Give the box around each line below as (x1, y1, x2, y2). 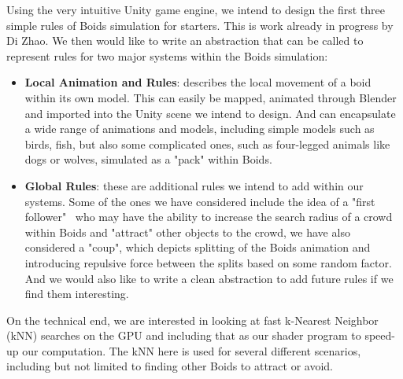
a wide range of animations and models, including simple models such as (24, 120, 375, 137)
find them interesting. (24, 285, 129, 302)
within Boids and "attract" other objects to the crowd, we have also (24, 223, 350, 240)
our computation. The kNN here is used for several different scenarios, (22, 342, 361, 359)
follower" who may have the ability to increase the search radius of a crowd (24, 208, 393, 225)
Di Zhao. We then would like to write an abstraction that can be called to (6, 32, 364, 49)
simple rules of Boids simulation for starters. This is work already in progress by (6, 17, 394, 33)
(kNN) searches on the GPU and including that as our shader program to (6, 327, 361, 344)
